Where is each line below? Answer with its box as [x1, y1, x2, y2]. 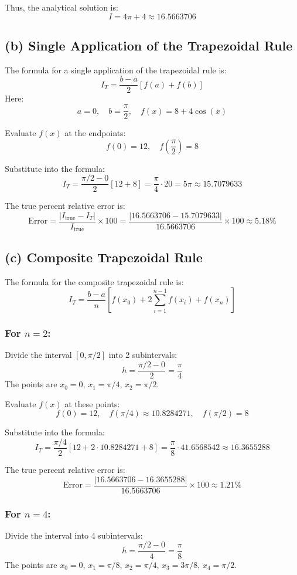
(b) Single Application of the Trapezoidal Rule [5, 36, 293, 54]
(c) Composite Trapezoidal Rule [5, 248, 203, 266]
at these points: [64, 397, 120, 410]
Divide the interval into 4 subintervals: [5, 529, 143, 541]
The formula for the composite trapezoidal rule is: [5, 275, 184, 287]
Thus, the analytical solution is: [5, 1, 118, 13]
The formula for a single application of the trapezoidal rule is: [5, 63, 227, 76]
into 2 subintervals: [108, 349, 177, 361]
